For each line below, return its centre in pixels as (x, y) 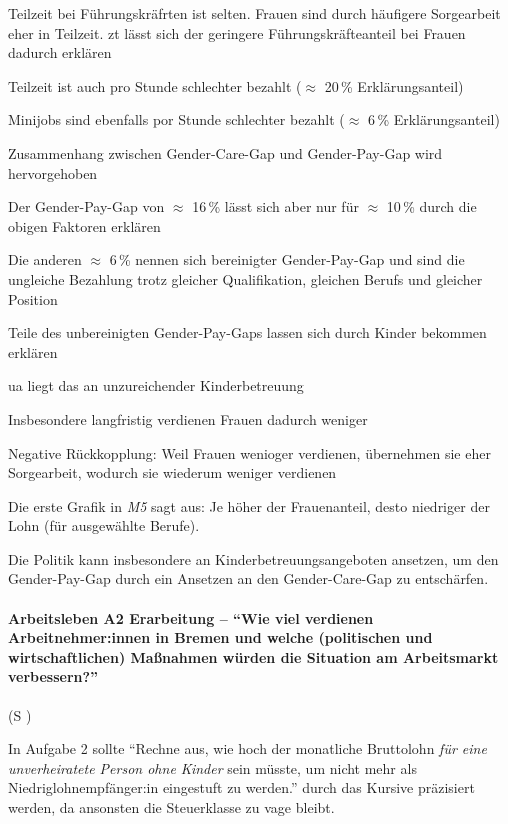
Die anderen (45, 259)
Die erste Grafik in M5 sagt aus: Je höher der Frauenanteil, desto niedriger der (249, 505)
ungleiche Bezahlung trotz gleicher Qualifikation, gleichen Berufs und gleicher (245, 278)
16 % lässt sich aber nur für (275, 206)
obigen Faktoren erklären (84, 225)
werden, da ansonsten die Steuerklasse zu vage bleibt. (171, 807)
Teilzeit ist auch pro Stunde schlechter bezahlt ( (155, 85)
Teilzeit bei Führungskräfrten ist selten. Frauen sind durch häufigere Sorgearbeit (254, 13)
